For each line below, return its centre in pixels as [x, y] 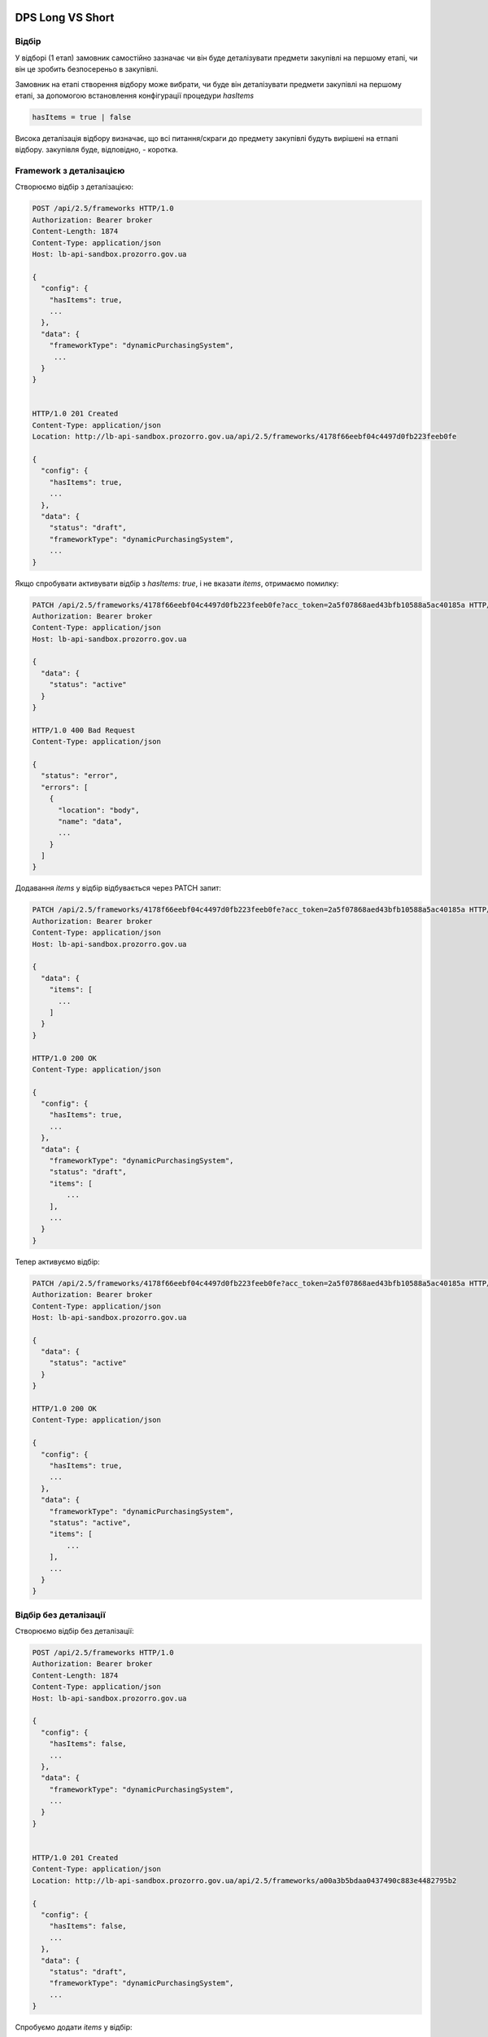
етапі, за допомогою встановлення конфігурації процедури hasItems [135, 95]
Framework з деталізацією [70, 171]
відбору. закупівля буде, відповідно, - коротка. [96, 150]
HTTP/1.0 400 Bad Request [84, 730]
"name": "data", [90, 821]
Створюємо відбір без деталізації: [74, 1631]
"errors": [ [65, 787]
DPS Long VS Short [65, 18]
